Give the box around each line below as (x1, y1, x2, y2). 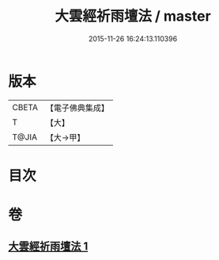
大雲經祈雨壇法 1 (8, 239, 89, 254)
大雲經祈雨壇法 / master (55, 7, 211, 25)
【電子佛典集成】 (45, 102, 109, 113)
